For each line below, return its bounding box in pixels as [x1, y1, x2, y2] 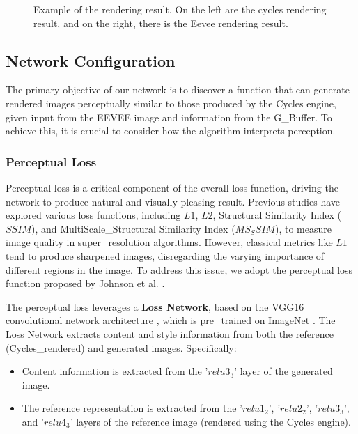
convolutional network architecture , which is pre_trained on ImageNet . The [6, 313, 336, 327]
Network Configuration [6, 49, 176, 71]
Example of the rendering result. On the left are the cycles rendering [33, 2, 327, 16]
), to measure [274, 221, 332, 235]
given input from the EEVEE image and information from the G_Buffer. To [6, 109, 332, 124]
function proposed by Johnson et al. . [6, 276, 165, 290]
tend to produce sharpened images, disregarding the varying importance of [6, 248, 325, 263]
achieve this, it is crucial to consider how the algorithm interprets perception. [6, 123, 336, 138]
